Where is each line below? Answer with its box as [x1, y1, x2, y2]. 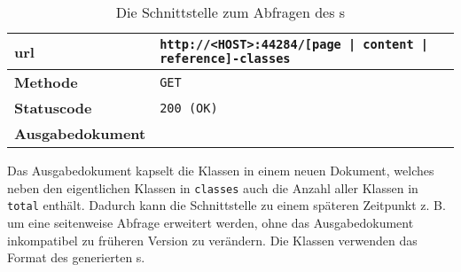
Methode [14, 72, 78, 92]
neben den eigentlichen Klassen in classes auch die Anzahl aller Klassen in [7, 178, 418, 197]
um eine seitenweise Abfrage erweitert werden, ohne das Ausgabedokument [7, 213, 414, 231]
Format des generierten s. [7, 248, 145, 267]
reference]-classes [160, 51, 291, 66]
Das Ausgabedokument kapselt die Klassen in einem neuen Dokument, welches [7, 161, 434, 179]
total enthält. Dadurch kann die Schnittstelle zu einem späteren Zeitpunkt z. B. [7, 196, 446, 214]
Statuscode [14, 97, 92, 118]
